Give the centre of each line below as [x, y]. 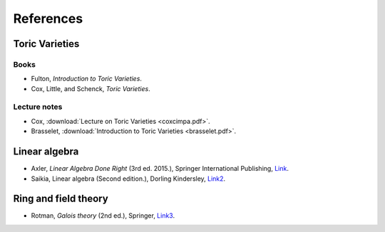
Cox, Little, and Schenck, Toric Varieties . [91, 88]
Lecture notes [38, 107]
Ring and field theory [61, 199]
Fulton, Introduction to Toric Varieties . [87, 79]
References [48, 19]
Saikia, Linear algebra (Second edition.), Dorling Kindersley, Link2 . [128, 179]
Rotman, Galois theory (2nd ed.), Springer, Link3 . [103, 216]
